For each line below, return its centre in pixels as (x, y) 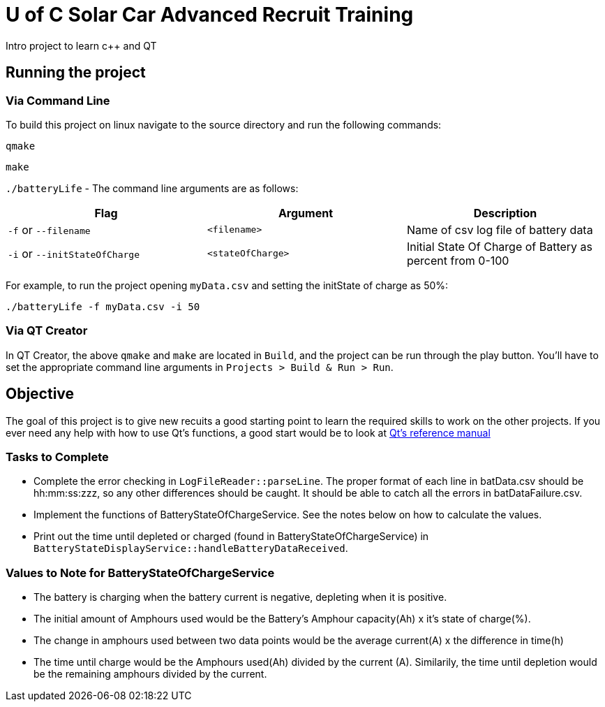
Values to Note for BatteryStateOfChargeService (140, 573)
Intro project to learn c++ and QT (81, 45)
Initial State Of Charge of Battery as (500, 246)
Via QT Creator (47, 331)
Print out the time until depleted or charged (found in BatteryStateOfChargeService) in (231, 537)
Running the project (76, 73)
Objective (40, 394)
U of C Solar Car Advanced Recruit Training (210, 15)
